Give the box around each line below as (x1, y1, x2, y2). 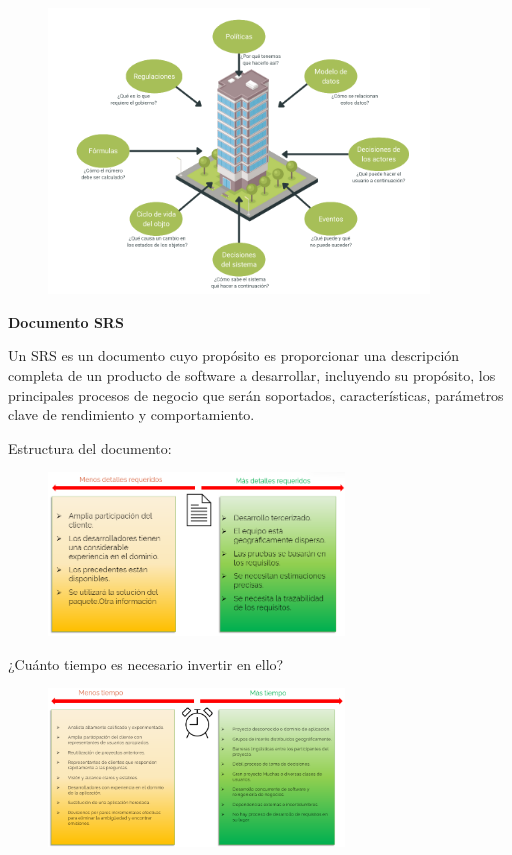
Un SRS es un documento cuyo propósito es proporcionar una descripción (8, 345, 460, 366)
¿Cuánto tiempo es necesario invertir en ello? (8, 653, 284, 674)
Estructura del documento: (8, 437, 172, 458)
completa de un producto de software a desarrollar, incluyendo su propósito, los (8, 364, 496, 385)
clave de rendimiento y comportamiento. (8, 404, 255, 425)
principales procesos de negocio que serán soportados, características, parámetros (8, 384, 504, 405)
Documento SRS (8, 311, 124, 332)
